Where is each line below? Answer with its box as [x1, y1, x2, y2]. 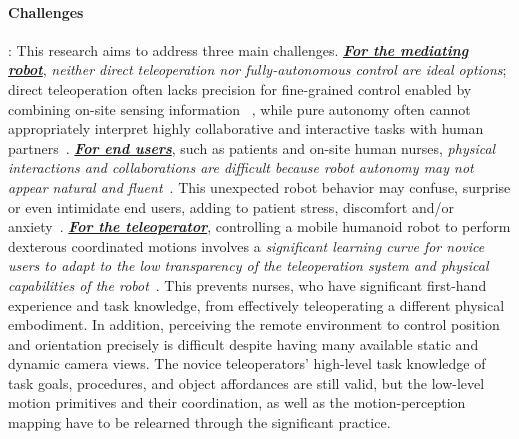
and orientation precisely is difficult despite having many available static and [8, 333, 479, 354]
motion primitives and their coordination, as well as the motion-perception [8, 392, 466, 413]
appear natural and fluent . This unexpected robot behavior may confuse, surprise [8, 176, 511, 197]
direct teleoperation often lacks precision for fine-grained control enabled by [8, 78, 472, 99]
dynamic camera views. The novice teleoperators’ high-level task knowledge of [8, 353, 486, 374]
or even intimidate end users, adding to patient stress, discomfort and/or [8, 196, 454, 217]
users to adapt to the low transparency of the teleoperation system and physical [8, 255, 489, 276]
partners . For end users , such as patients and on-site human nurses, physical [8, 137, 496, 158]
